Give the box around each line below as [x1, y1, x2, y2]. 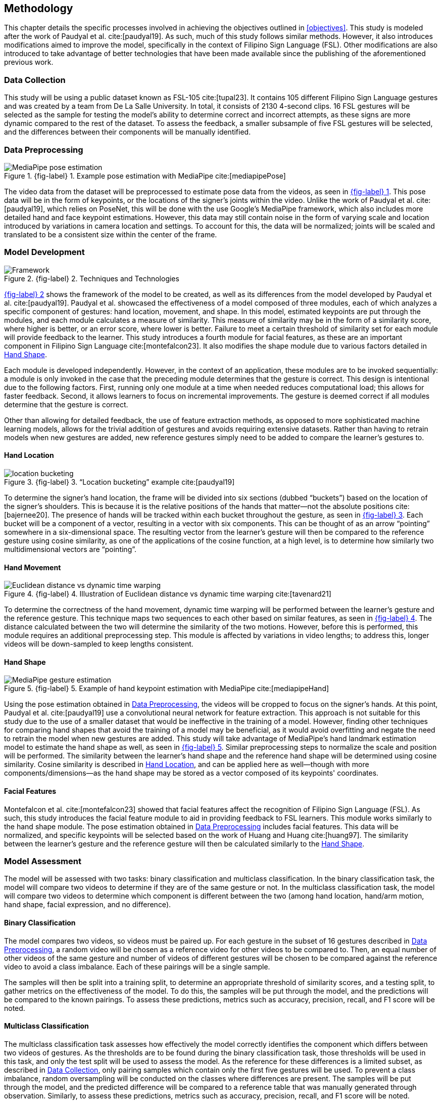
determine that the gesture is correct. [4, 400, 128, 409]
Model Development [4, 247, 85, 258]
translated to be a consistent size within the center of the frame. [4, 230, 217, 239]
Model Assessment [4, 856, 81, 866]
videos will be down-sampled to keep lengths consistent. [4, 640, 193, 649]
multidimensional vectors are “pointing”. [4, 544, 137, 554]
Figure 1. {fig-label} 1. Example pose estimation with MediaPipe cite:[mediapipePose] [4, 171, 286, 180]
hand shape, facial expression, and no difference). [4, 900, 171, 909]
